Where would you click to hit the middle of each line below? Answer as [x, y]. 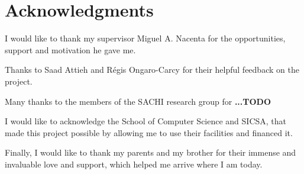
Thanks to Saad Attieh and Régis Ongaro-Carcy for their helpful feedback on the [152, 70]
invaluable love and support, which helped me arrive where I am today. [134, 164]
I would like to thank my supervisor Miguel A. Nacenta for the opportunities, [145, 38]
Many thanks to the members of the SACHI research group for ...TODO [138, 101]
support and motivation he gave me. [70, 49]
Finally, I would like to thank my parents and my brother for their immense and [151, 152]
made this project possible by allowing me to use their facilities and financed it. [149, 132]
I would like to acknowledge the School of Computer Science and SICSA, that [146, 121]
